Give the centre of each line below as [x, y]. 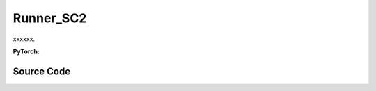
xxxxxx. [24, 39]
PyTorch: [26, 51]
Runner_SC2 [50, 18]
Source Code [42, 71]
